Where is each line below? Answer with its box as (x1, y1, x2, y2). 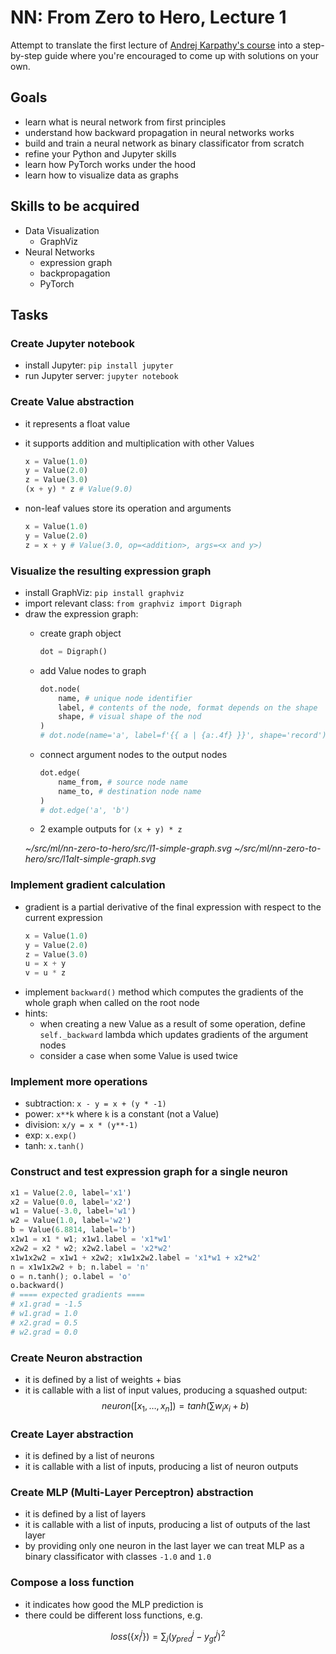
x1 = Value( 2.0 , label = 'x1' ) (10, 1187, 132, 1198)
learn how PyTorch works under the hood (24, 158, 196, 170)
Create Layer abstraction (10, 1427, 134, 1441)
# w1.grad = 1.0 (10, 1309, 78, 1319)
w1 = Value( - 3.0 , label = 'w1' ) (10, 1206, 137, 1216)
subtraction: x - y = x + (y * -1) (24, 1097, 167, 1110)
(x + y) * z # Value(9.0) (24, 484, 133, 495)
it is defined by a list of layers (24, 1508, 147, 1520)
